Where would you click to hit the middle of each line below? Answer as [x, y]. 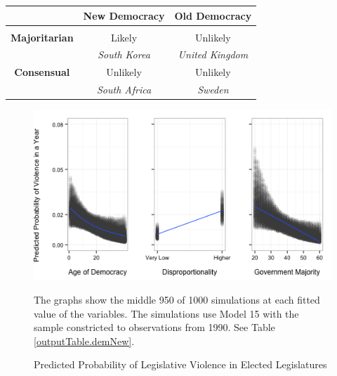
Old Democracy [213, 15]
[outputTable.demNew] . [84, 341]
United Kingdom [213, 54]
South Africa [124, 90]
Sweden [213, 90]
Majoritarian [42, 37]
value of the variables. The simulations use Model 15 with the [166, 313]
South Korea [124, 54]
